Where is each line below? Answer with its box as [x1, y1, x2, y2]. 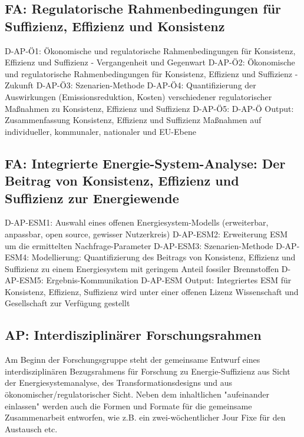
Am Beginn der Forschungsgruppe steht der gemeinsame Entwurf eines [5, 353, 260, 366]
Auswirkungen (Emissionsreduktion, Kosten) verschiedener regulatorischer [5, 90, 272, 102]
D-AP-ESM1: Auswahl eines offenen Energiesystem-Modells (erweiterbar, [5, 216, 269, 229]
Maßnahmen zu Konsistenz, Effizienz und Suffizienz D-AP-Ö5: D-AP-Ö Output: [5, 102, 294, 114]
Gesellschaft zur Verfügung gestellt [5, 297, 130, 309]
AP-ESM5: [5, 274, 44, 286]
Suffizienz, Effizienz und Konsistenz [5, 16, 225, 35]
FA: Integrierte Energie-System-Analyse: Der [5, 154, 286, 172]
